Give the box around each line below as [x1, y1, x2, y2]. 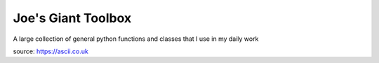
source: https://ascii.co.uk [13, 47, 89, 55]
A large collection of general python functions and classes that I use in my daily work [13, 35, 259, 43]
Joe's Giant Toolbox [13, 10, 132, 26]
